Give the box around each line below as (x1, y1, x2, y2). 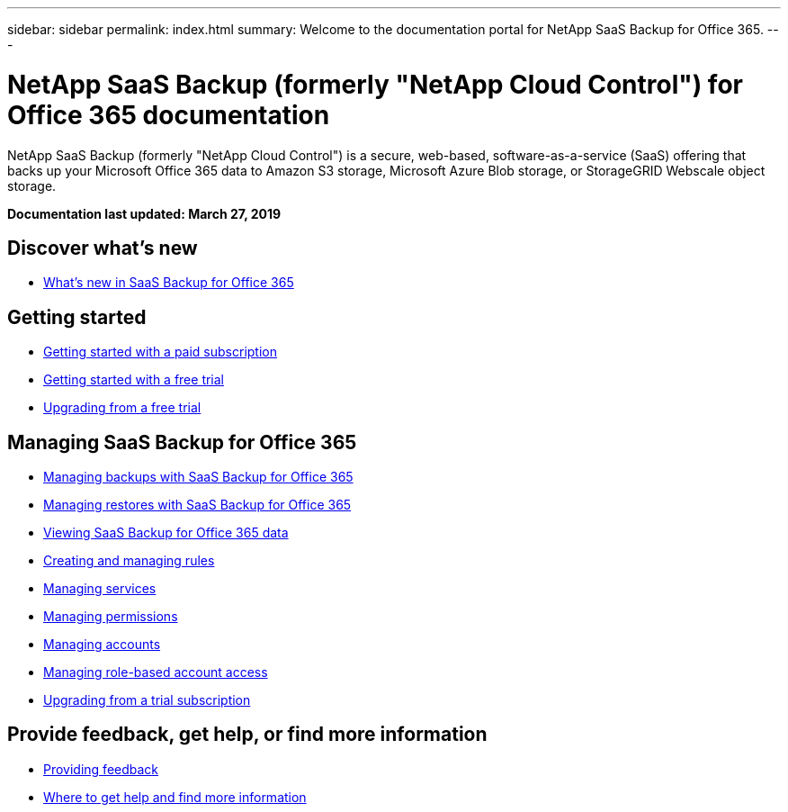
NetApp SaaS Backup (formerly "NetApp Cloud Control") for (7, 68, 743, 100)
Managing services (43, 581, 157, 597)
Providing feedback (43, 761, 159, 777)
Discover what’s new (7, 236, 198, 259)
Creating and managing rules (43, 553, 215, 569)
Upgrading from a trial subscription (43, 692, 251, 708)
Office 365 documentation (7, 99, 330, 131)
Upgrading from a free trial (43, 400, 201, 416)
